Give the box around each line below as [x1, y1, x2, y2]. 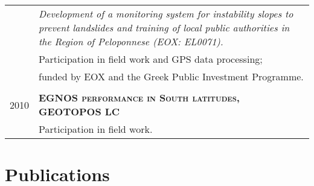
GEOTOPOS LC [39, 104, 120, 118]
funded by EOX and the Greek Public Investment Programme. [39, 69, 304, 83]
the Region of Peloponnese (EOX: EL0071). [39, 34, 223, 48]
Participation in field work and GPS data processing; [39, 52, 263, 66]
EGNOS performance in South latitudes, [39, 91, 240, 104]
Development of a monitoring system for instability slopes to [39, 7, 293, 21]
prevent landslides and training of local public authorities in [39, 21, 290, 34]
